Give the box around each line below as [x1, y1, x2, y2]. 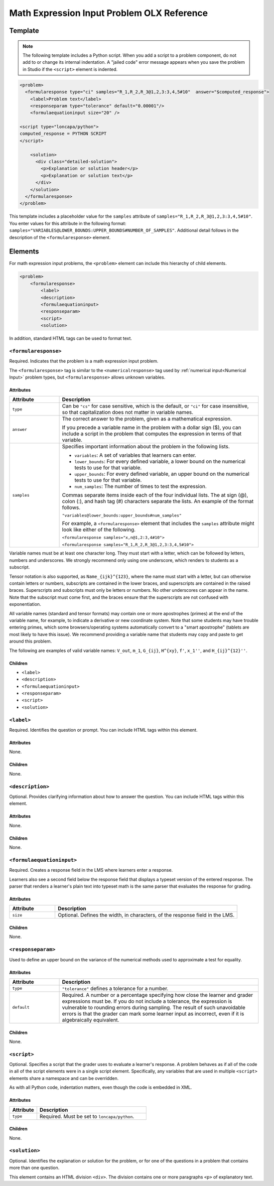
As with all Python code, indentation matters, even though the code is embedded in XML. [9, 1084, 192, 1090]
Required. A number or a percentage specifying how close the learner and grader [62, 991, 254, 998]
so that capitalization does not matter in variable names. [62, 409, 194, 416]
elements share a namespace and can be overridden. [9, 1075, 119, 1081]
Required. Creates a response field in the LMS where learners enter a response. [9, 867, 173, 873]
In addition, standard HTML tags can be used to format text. [9, 335, 132, 341]
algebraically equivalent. [62, 1016, 120, 1023]
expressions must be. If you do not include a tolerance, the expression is [62, 998, 232, 1005]
